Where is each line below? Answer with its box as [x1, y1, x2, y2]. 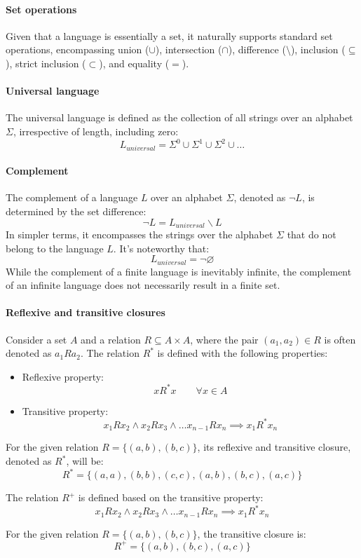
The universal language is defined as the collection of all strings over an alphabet [6, 110, 353, 125]
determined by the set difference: [6, 203, 147, 218]
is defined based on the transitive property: [78, 490, 264, 505]
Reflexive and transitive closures [6, 305, 165, 320]
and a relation [81, 332, 141, 346]
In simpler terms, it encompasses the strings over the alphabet [6, 226, 273, 241]
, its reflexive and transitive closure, [197, 440, 351, 454]
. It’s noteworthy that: [113, 240, 210, 255]
